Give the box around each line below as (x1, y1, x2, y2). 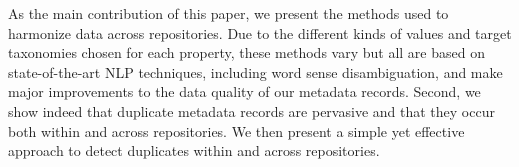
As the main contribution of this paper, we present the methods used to (8, 3, 449, 23)
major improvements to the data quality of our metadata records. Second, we (8, 81, 481, 102)
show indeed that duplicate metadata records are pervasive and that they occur (8, 100, 495, 121)
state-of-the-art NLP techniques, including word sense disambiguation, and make (8, 61, 503, 82)
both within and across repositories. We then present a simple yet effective (8, 120, 465, 141)
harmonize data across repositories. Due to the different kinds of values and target (8, 22, 512, 43)
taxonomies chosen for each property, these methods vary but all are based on (8, 42, 485, 63)
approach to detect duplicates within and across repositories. (8, 140, 380, 161)
